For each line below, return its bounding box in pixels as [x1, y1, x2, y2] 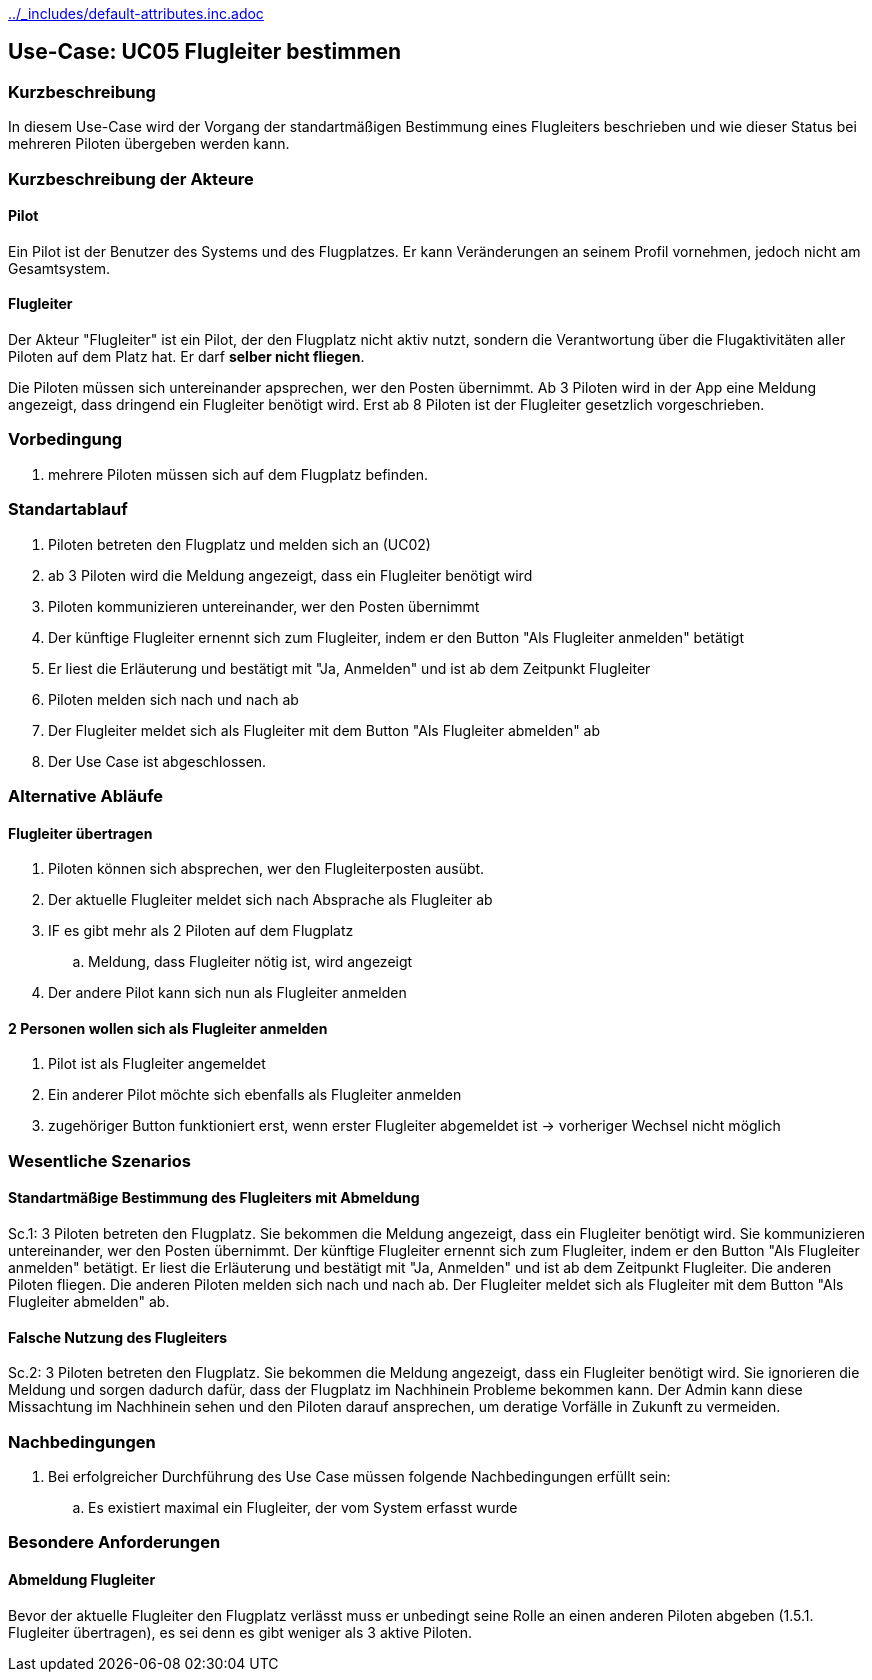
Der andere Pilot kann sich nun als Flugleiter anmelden [48, 984, 407, 1002]
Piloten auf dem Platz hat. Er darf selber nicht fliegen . [8, 348, 365, 366]
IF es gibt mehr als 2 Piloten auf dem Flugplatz [48, 922, 354, 940]
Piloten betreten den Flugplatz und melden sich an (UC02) [48, 535, 431, 553]
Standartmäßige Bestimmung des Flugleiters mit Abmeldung [8, 1189, 420, 1207]
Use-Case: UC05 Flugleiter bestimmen [8, 39, 402, 65]
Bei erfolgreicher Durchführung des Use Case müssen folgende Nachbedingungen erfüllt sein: [48, 1467, 671, 1485]
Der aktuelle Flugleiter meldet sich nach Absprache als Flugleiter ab [48, 891, 493, 909]
